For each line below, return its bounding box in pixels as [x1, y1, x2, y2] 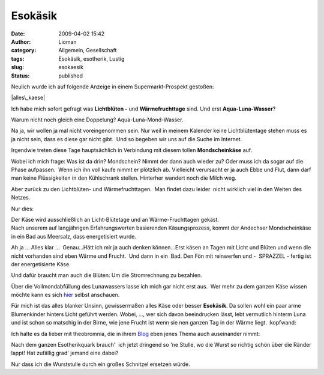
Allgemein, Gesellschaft [58, 47, 117, 54]
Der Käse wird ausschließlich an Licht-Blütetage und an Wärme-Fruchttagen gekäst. [11, 216, 219, 223]
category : [11, 47, 37, 54]
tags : [11, 55, 25, 62]
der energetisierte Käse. [11, 260, 71, 267]
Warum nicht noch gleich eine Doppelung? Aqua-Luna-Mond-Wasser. [11, 116, 184, 123]
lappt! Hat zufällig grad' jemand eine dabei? [11, 349, 119, 357]
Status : [11, 72, 30, 79]
